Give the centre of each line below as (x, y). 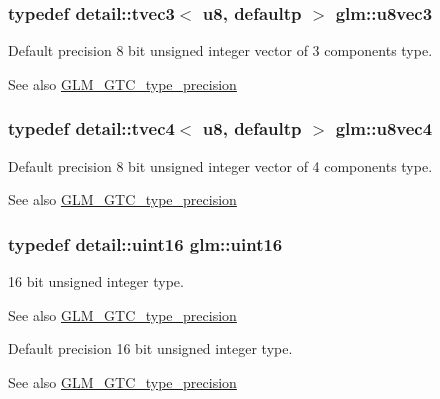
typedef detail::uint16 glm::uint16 (145, 243)
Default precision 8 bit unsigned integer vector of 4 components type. (220, 165)
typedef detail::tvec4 (91, 128)
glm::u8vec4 (384, 128)
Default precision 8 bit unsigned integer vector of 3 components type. (220, 50)
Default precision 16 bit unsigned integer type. (150, 348)
